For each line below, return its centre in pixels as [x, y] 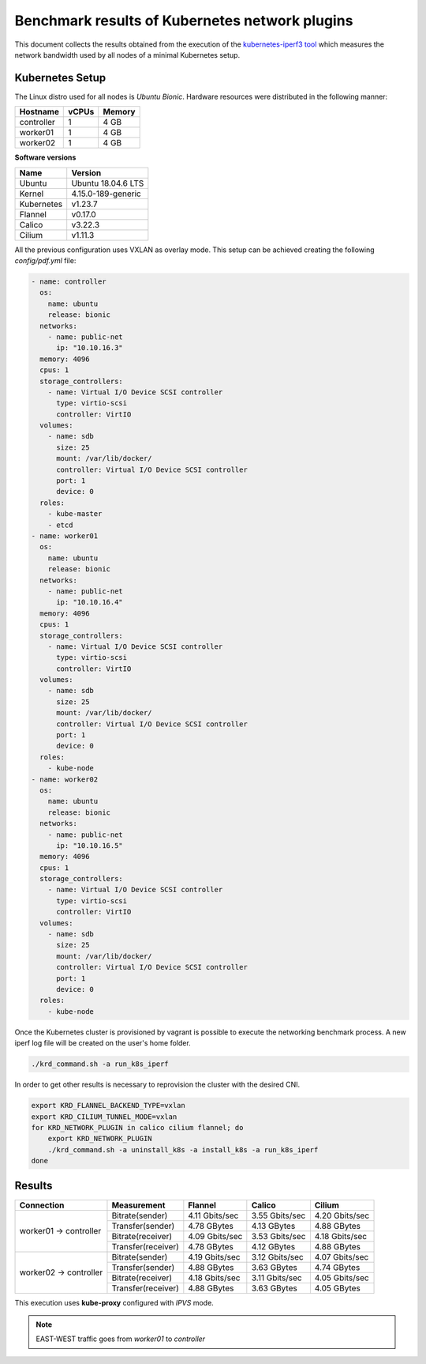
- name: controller [69, 282]
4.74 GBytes [337, 1267]
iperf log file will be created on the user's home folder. [103, 1043]
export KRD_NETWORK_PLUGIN [100, 1139]
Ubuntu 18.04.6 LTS [108, 183]
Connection [42, 1205]
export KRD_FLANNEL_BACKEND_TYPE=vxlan [108, 1106]
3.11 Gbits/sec [277, 1278]
